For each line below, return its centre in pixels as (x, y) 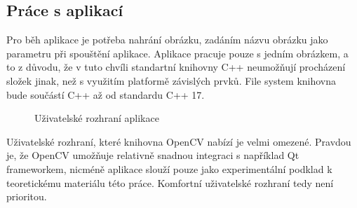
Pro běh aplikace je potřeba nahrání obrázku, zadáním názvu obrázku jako (167, 40)
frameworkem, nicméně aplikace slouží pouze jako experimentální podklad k (169, 168)
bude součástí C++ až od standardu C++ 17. (106, 94)
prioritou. (27, 196)
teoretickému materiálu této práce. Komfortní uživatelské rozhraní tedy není (170, 182)
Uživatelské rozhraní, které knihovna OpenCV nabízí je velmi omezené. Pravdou (179, 141)
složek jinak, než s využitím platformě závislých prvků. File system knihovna (171, 80)
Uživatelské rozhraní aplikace (97, 118)
